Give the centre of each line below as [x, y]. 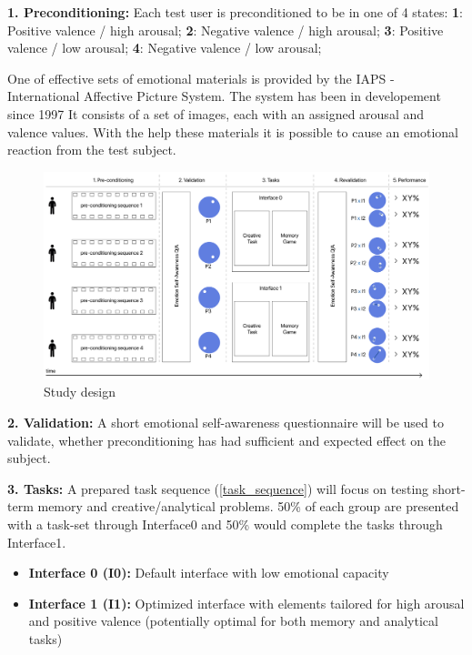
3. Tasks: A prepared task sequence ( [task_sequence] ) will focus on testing [218, 488]
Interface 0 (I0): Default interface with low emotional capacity [209, 573]
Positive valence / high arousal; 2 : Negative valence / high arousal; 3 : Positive [226, 30]
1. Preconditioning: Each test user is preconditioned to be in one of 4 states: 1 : [235, 12]
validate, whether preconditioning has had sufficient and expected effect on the [227, 440]
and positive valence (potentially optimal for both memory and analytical [233, 621]
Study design [80, 392]
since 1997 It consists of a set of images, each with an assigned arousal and [216, 113]
